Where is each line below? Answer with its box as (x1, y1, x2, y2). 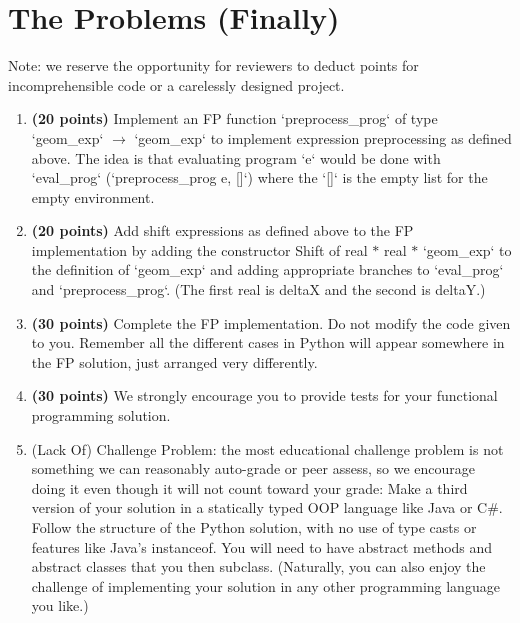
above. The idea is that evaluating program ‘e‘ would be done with (31, 147, 441, 168)
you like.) (31, 595, 89, 616)
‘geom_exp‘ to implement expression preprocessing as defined (134, 127, 512, 148)
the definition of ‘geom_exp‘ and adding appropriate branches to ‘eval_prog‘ (31, 259, 504, 280)
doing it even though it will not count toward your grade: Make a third (31, 477, 468, 498)
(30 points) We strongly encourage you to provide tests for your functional (31, 385, 498, 406)
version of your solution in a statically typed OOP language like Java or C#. (31, 497, 503, 518)
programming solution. (31, 405, 171, 426)
